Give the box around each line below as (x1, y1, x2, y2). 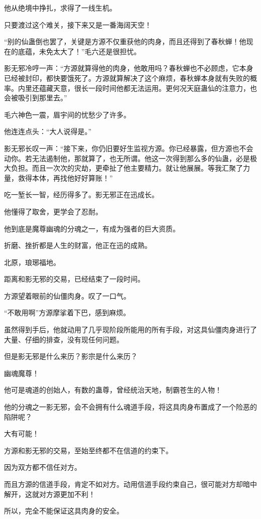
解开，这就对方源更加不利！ (4, 488, 95, 499)
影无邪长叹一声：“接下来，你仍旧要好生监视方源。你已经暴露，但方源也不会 (4, 143, 253, 153)
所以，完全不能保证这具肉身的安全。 (4, 505, 123, 516)
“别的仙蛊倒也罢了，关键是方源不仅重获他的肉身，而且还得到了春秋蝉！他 (4, 36, 246, 47)
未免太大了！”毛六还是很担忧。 (39, 46, 141, 56)
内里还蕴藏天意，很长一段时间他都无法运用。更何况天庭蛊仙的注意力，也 (18, 82, 257, 93)
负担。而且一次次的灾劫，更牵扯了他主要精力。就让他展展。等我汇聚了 (11, 163, 243, 173)
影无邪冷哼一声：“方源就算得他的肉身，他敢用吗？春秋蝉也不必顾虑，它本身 (4, 63, 253, 73)
